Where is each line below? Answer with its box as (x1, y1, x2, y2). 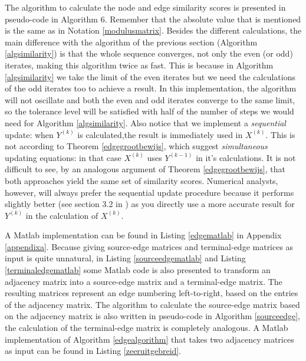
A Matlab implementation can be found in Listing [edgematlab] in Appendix (5, 229, 282, 241)
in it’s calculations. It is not (196, 151, 296, 163)
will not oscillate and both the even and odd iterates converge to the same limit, (5, 93, 295, 106)
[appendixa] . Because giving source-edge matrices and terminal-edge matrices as (5, 240, 294, 252)
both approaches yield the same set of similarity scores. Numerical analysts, (5, 174, 278, 186)
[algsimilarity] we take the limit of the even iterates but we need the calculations (5, 70, 295, 83)
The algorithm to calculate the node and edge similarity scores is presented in (5, 1, 286, 13)
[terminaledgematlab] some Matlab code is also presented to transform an (5, 264, 271, 276)
